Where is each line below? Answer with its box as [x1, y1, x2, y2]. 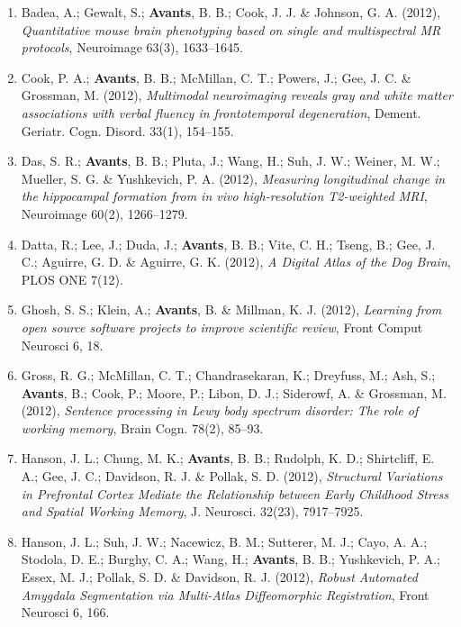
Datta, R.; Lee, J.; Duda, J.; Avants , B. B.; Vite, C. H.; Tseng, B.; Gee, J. [21, 234, 436, 253]
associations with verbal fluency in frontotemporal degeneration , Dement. [21, 103, 421, 122]
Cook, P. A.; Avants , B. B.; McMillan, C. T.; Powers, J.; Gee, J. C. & [21, 68, 411, 86]
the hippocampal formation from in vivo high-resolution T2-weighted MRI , [21, 186, 428, 205]
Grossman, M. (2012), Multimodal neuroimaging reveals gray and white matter [21, 86, 453, 104]
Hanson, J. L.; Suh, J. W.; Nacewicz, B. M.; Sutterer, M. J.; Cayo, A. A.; [21, 532, 428, 550]
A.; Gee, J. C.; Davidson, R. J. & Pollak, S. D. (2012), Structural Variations [21, 467, 443, 486]
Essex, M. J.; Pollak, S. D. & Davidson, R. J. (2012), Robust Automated [21, 568, 418, 586]
